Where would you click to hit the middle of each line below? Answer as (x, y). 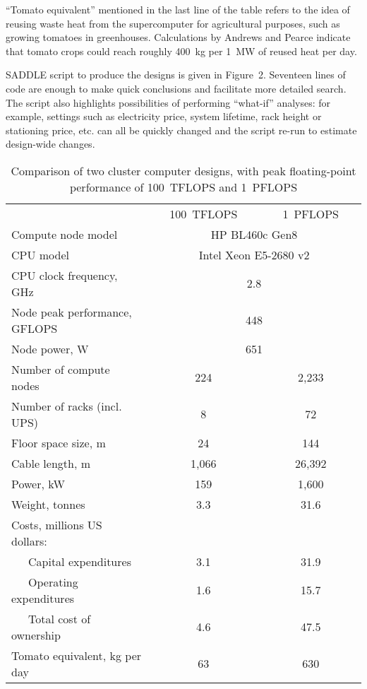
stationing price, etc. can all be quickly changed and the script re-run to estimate (181, 130)
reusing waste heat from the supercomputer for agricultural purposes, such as (173, 23)
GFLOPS (35, 328)
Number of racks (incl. (67, 406)
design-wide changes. (50, 144)
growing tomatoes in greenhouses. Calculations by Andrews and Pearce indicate (178, 37)
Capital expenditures (80, 561)
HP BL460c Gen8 (254, 234)
